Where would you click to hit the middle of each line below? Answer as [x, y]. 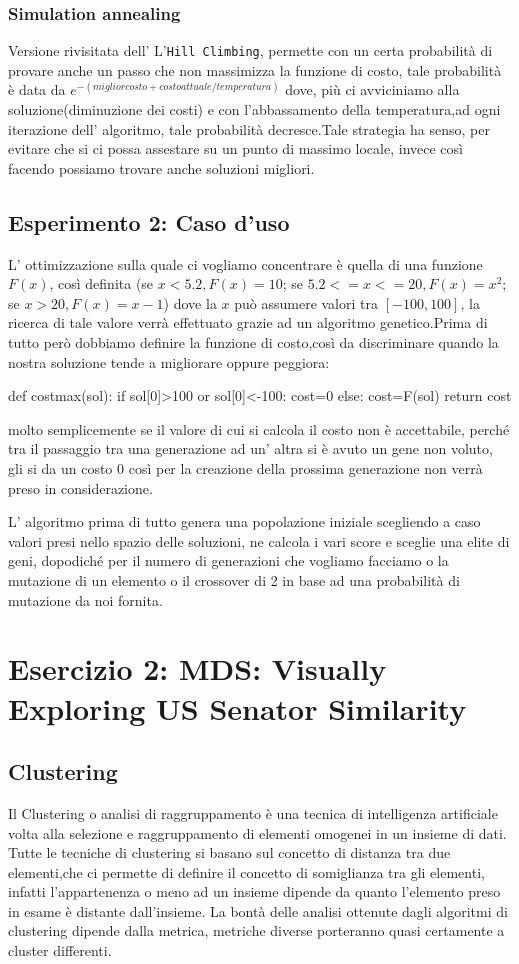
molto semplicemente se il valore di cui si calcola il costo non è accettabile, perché [259, 428]
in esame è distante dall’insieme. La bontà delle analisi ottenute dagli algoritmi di [258, 910]
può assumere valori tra [306, 302]
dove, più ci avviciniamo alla [372, 89]
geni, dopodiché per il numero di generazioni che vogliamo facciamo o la [228, 560]
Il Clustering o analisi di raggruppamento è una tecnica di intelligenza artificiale [253, 812]
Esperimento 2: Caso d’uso [149, 221]
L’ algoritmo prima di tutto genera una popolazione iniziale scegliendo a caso [244, 521]
